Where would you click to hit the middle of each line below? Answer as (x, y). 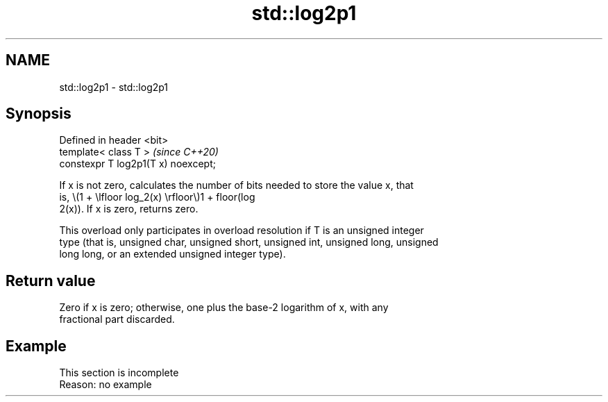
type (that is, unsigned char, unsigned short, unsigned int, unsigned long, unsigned (249, 242)
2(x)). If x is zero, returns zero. (129, 209)
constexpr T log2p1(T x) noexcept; (137, 164)
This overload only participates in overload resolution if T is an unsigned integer (242, 231)
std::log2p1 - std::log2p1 (114, 87)
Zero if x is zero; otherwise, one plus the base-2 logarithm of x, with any (224, 308)
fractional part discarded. (117, 319)
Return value (51, 280)
